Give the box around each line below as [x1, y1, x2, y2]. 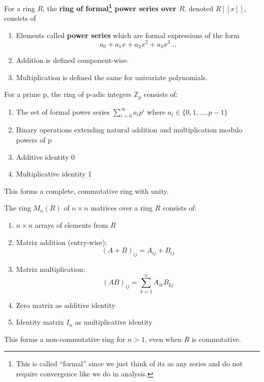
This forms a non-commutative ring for [4, 333, 125, 344]
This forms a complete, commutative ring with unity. [4, 185, 169, 196]
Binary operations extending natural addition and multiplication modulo [16, 124, 243, 135]
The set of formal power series [16, 106, 110, 117]
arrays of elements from [35, 219, 108, 230]
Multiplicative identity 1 [16, 168, 92, 179]
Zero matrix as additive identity [16, 299, 116, 310]
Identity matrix [16, 317, 64, 327]
